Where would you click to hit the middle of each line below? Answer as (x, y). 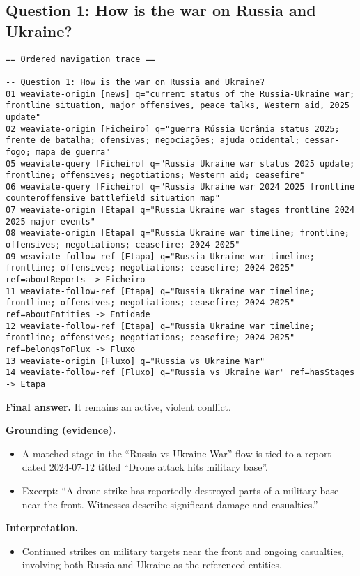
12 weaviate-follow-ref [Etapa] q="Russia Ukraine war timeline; (160, 326)
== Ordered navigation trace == (80, 59)
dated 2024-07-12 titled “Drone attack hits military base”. (145, 467)
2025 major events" (50, 221)
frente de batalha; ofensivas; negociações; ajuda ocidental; (153, 141)
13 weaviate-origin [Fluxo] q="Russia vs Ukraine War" (135, 361)
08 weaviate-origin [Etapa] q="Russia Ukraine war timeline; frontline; (178, 233)
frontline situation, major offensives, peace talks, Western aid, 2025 (178, 106)
